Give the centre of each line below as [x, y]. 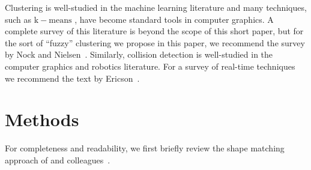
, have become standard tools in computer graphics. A [174, 19]
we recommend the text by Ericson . [72, 78]
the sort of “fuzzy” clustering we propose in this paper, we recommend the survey [155, 42]
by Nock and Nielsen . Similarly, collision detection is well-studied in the [139, 54]
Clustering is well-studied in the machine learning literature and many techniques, [156, 7]
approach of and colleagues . [58, 159]
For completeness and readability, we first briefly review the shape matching [145, 148]
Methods [42, 119]
